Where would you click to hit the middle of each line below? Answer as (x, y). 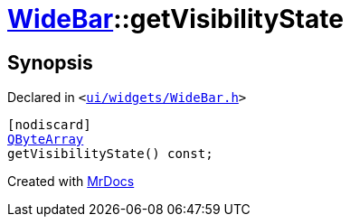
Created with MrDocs (71, 182)
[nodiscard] (49, 125)
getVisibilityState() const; (110, 154)
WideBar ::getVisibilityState (175, 19)
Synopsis (50, 62)
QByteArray (46, 140)
